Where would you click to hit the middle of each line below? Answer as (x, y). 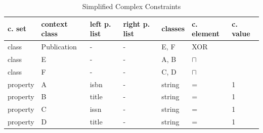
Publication (59, 47)
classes (173, 28)
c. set (17, 28)
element (206, 34)
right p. (137, 23)
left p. (100, 23)
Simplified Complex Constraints (131, 6)
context (54, 23)
